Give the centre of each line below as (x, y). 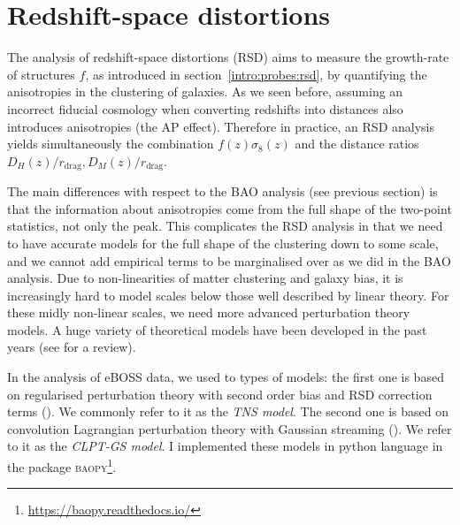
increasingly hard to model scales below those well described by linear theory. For (228, 295)
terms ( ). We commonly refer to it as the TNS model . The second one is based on (228, 411)
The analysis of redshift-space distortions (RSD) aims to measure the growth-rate (228, 57)
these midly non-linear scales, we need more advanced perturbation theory (209, 312)
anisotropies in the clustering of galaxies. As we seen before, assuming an (205, 91)
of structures (41, 74)
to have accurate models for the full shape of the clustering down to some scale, (223, 243)
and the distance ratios (357, 144)
